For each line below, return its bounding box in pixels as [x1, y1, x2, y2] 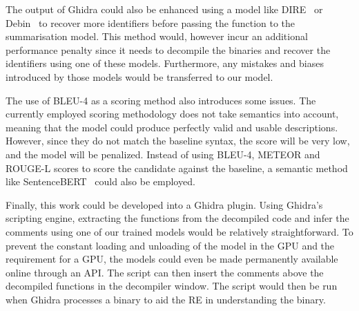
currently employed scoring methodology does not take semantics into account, [6, 106, 339, 121]
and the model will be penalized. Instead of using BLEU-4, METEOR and [6, 147, 320, 161]
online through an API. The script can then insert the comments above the [6, 265, 324, 279]
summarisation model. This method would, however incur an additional [6, 29, 308, 44]
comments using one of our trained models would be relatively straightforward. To [6, 224, 353, 238]
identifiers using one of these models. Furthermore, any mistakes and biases [6, 56, 324, 70]
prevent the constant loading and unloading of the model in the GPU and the [6, 238, 335, 252]
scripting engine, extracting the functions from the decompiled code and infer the [6, 211, 349, 225]
